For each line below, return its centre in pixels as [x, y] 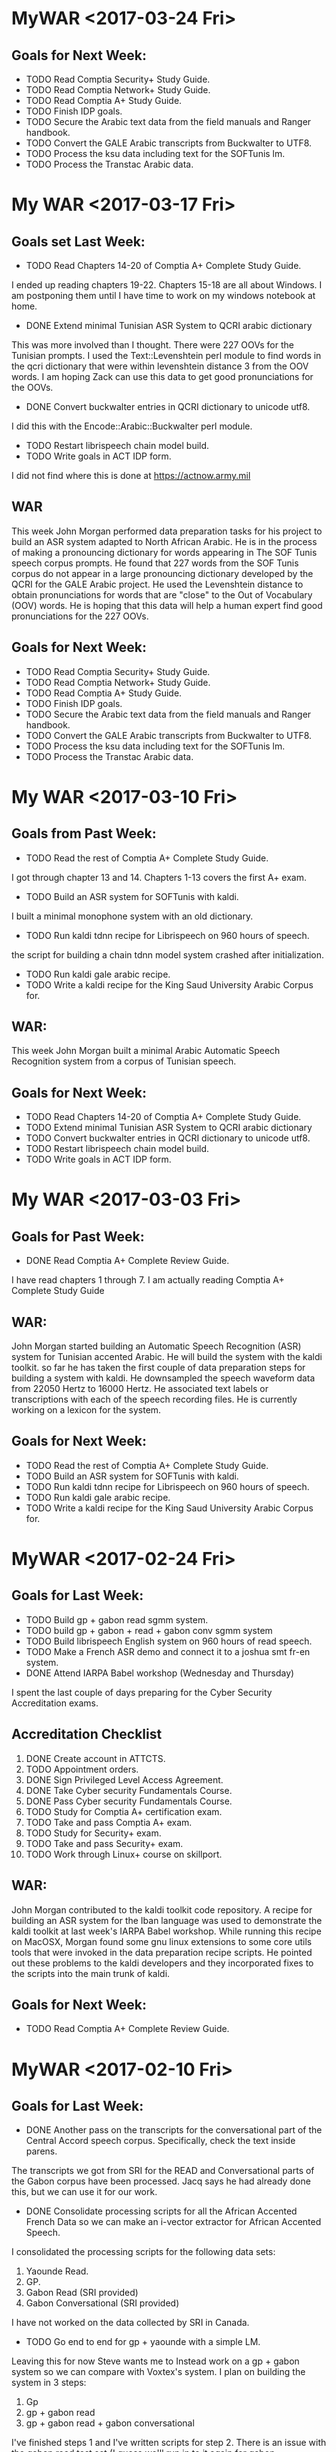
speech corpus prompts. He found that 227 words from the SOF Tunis [155, 563]
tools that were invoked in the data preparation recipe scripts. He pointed [162, 1952]
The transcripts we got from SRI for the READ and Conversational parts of [163, 2171]
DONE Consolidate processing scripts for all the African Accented [161, 2211]
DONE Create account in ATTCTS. [95, 1758]
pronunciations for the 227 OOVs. [80, 616]
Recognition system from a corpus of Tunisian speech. [124, 1061]
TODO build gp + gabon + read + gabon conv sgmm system [149, 1630]
